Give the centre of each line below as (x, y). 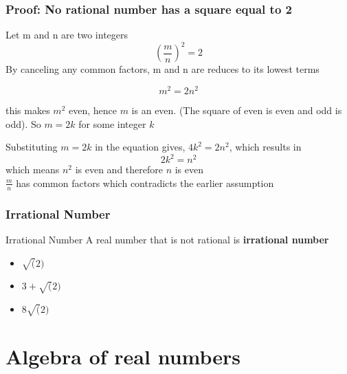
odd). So (23, 123)
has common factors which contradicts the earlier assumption (145, 183)
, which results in (265, 147)
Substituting (32, 147)
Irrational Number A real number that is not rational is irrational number (167, 239)
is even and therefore (119, 169)
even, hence (93, 110)
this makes (28, 110)
